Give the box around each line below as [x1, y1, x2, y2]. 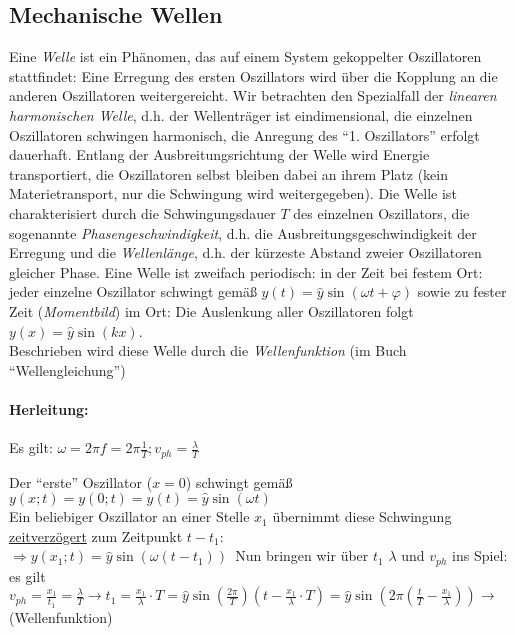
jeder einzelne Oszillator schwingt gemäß [9, 281, 257, 302]
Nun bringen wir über [235, 545, 369, 566]
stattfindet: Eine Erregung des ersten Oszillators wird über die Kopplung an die [9, 65, 498, 86]
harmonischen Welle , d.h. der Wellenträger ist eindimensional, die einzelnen [9, 104, 473, 125]
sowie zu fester [417, 281, 507, 302]
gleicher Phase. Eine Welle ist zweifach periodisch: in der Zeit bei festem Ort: [9, 261, 483, 282]
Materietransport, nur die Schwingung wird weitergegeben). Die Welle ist [9, 183, 457, 204]
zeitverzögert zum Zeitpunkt [9, 525, 183, 546]
